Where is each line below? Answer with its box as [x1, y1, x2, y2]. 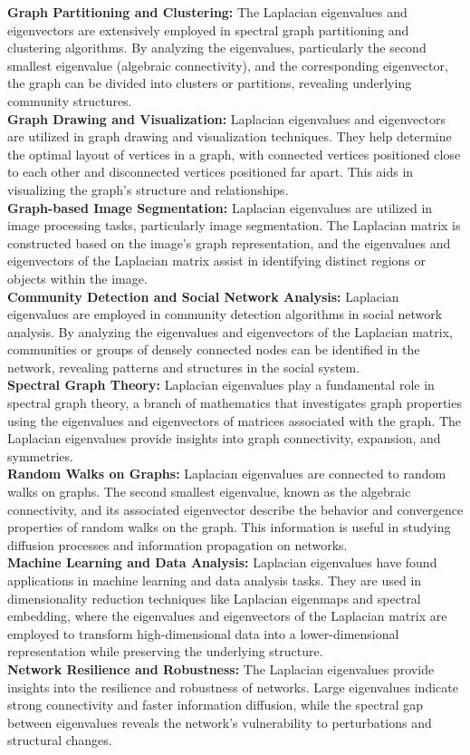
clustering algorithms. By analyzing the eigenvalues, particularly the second [7, 38, 427, 57]
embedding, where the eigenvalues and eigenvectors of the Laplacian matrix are [7, 606, 447, 625]
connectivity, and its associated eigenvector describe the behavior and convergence [7, 499, 464, 518]
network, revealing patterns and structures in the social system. [7, 357, 360, 376]
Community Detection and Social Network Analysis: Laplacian [7, 286, 399, 305]
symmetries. [7, 446, 73, 465]
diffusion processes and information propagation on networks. [7, 535, 348, 554]
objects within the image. [7, 268, 148, 287]
